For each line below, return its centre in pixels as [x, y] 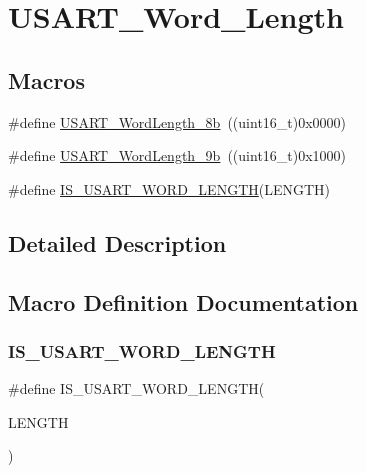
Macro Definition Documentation [183, 301]
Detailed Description [117, 242]
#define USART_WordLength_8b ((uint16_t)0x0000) [177, 121]
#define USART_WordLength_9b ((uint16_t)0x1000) [177, 155]
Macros [46, 79]
